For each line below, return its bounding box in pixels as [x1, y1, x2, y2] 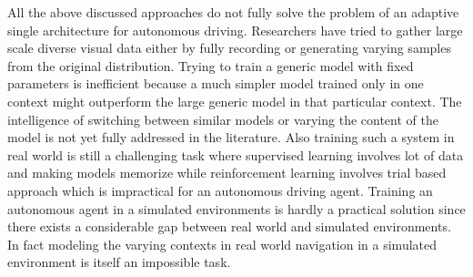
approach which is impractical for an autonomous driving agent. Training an [7, 180, 433, 200]
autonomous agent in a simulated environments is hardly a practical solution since [7, 199, 466, 218]
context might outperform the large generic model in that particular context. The [7, 91, 462, 110]
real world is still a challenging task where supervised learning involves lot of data [7, 145, 464, 164]
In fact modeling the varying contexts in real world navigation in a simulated [7, 234, 438, 253]
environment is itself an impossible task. [7, 252, 231, 272]
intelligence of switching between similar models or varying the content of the [7, 109, 438, 128]
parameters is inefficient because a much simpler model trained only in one [7, 74, 424, 93]
